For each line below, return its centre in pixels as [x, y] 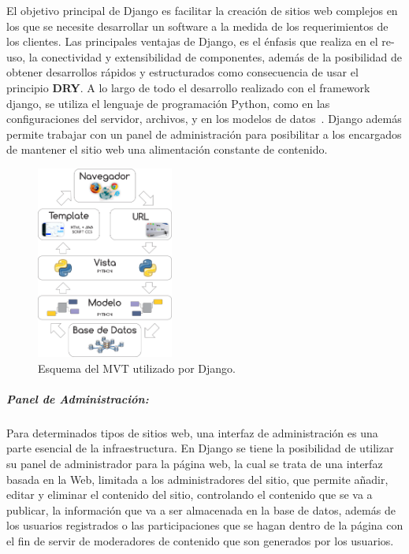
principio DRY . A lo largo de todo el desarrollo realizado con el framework [188, 87]
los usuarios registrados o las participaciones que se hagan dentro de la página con [205, 525]
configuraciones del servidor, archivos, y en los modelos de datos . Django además [204, 119]
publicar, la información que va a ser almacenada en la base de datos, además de [201, 509]
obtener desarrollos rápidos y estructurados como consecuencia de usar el [182, 72]
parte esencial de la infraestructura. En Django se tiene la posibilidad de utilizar [200, 448]
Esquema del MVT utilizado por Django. [137, 368]
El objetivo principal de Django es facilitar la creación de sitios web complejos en [202, 10]
